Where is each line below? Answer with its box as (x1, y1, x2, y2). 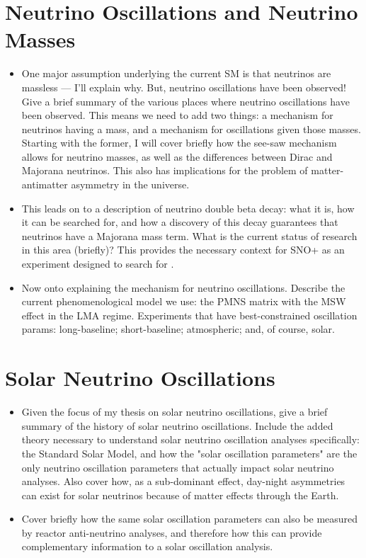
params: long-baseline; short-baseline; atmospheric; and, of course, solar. (21, 321, 335, 336)
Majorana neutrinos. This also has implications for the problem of (21, 163, 308, 178)
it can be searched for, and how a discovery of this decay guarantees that (21, 215, 338, 229)
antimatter (21, 177, 68, 192)
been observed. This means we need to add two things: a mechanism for (21, 108, 333, 123)
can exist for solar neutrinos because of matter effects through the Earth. (21, 487, 339, 502)
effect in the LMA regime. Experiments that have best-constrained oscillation (21, 307, 358, 322)
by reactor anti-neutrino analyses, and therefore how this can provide (21, 525, 322, 540)
